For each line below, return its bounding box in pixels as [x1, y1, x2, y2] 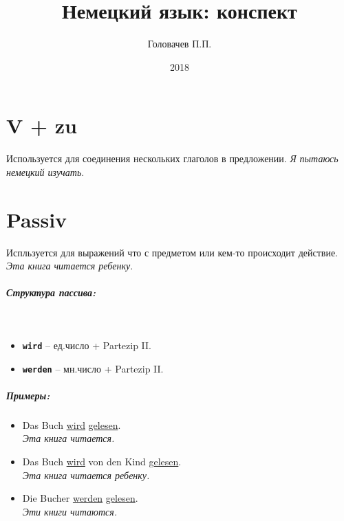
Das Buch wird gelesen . [22, 417, 121, 432]
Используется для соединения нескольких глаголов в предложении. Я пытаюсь [6, 151, 338, 166]
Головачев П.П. [147, 36, 212, 51]
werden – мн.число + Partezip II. [22, 361, 164, 375]
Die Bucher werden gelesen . [22, 491, 138, 505]
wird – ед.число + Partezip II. [22, 337, 151, 352]
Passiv [6, 205, 67, 233]
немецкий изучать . [6, 164, 85, 179]
